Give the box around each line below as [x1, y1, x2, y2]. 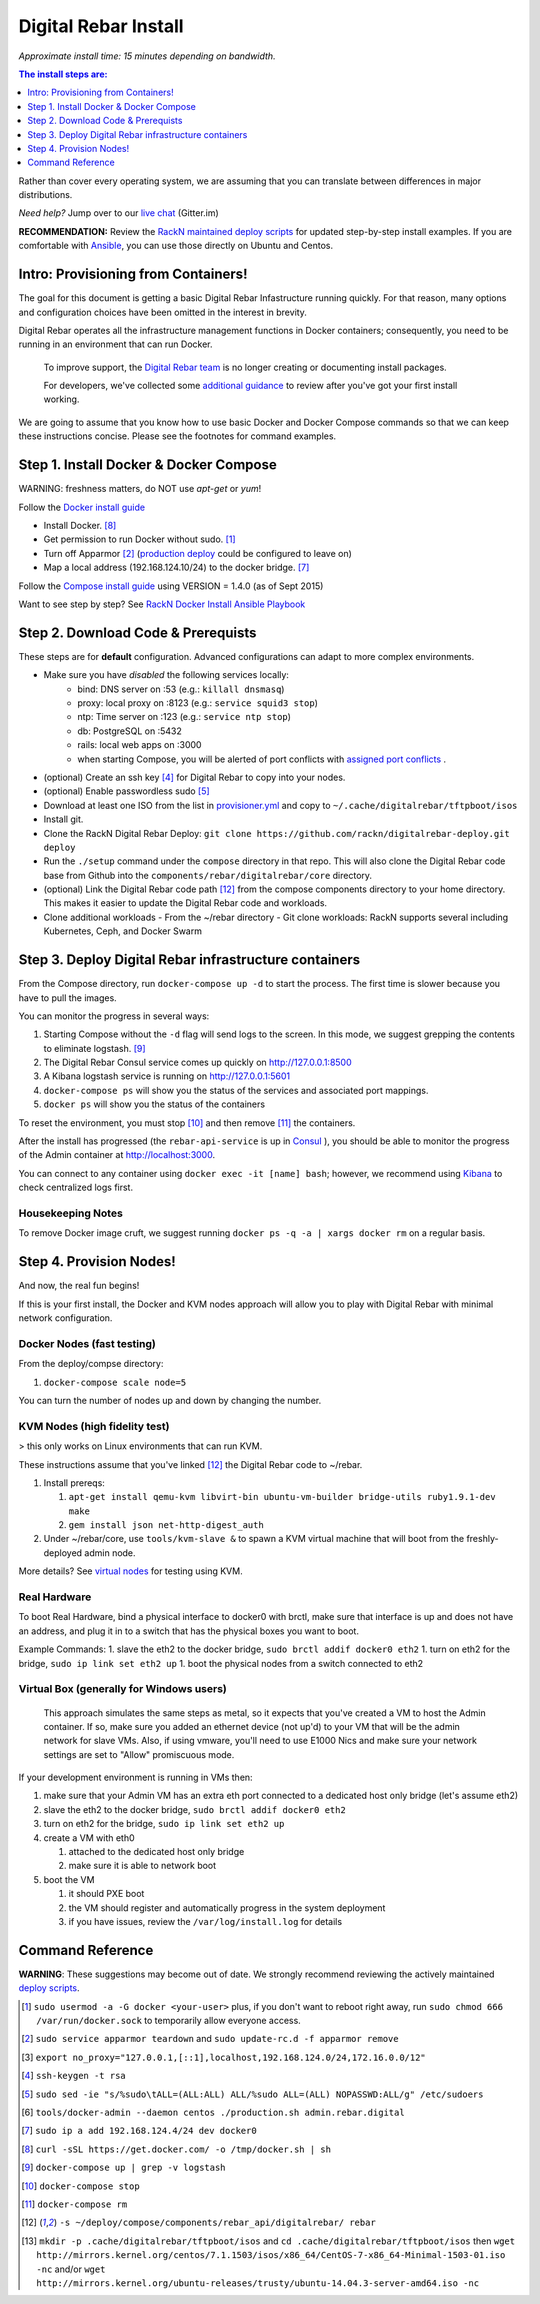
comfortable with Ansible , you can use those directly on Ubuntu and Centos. [18, 240, 334, 252]
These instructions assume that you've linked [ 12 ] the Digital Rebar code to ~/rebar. [18, 1458, 363, 1470]
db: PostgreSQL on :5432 [77, 725, 182, 737]
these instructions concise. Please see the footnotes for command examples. [18, 430, 337, 442]
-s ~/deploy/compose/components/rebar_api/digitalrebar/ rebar [59, 2217, 377, 2229]
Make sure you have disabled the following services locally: [43, 669, 290, 681]
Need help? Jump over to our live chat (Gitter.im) [18, 207, 219, 219]
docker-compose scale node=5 [43, 1376, 187, 1388]
